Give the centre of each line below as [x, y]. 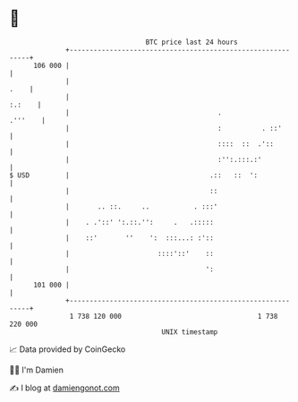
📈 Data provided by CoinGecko [68, 349]
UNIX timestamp [190, 332]
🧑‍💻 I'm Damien [37, 370]
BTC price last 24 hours [192, 42]
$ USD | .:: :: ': [133, 175]
